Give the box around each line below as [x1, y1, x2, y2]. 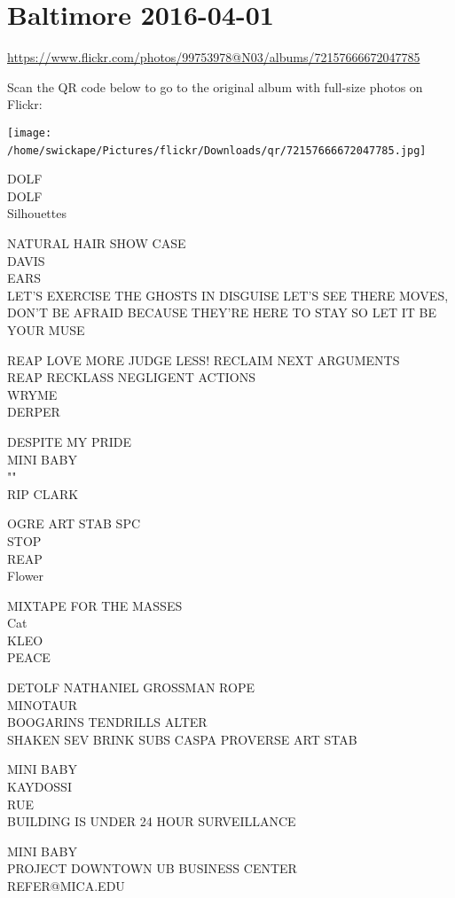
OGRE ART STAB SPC [7, 514, 141, 533]
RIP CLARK [7, 484, 79, 503]
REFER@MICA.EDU [7, 877, 125, 894]
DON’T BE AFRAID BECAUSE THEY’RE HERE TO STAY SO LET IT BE [7, 303, 436, 322]
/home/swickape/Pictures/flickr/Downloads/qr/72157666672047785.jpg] [7, 144, 427, 157]
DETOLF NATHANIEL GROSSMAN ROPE [7, 678, 255, 697]
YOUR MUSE [7, 320, 85, 339]
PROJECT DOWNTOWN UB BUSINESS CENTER [7, 859, 297, 878]
